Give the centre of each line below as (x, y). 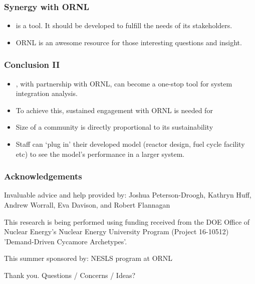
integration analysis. (47, 93)
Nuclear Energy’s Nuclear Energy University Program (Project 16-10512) (116, 231)
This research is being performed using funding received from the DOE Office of (127, 221)
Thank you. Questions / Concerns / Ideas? (70, 275)
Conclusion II (32, 65)
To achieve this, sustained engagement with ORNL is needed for (114, 110)
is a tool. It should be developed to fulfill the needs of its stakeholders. (124, 25)
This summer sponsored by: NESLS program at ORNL (88, 258)
